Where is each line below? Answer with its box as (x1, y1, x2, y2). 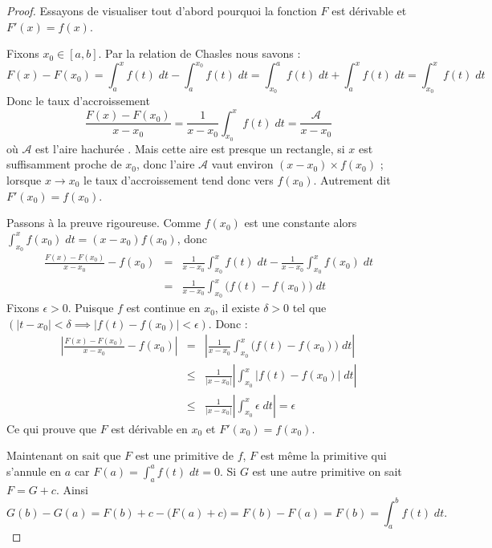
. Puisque (67, 299, 114, 316)
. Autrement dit (313, 171, 391, 188)
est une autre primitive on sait (252, 462, 402, 479)
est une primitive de (135, 447, 234, 464)
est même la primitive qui (260, 447, 387, 464)
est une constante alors (244, 214, 357, 231)
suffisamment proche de (6, 156, 122, 173)
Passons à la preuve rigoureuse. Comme (6, 214, 201, 231)
